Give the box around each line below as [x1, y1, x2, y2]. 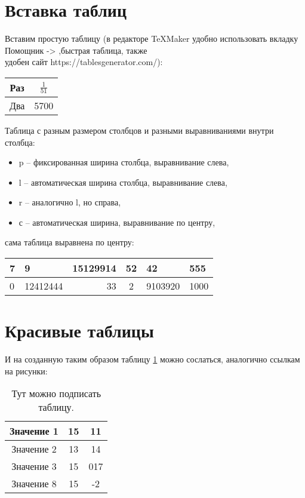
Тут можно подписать [11, 386, 101, 401]
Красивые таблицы [5, 318, 154, 343]
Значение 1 [10, 424, 59, 438]
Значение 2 [11, 442, 57, 456]
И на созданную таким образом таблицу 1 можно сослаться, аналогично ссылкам [5, 353, 300, 365]
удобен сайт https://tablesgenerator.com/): [5, 56, 163, 68]
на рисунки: [5, 364, 48, 377]
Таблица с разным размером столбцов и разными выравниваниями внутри [5, 124, 274, 136]
